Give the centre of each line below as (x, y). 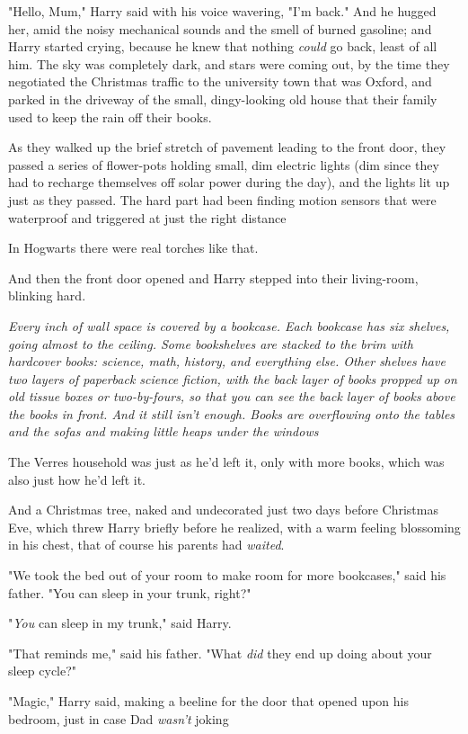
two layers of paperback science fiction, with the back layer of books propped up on (233, 378)
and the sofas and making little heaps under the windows (163, 431)
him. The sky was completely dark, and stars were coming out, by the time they (229, 63)
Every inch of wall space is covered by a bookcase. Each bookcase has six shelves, (229, 325)
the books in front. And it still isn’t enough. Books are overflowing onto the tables (232, 413)
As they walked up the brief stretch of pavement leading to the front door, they (227, 147)
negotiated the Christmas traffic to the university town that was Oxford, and (220, 81)
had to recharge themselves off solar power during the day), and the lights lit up (229, 182)
